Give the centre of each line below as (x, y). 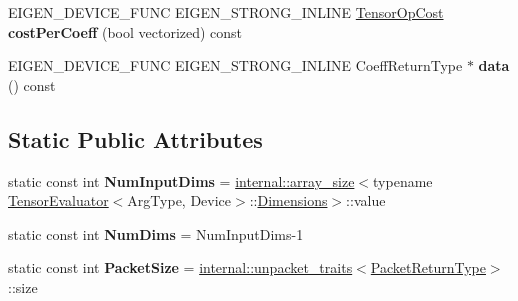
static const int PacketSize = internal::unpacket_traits (180, 267)
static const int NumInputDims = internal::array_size (181, 180)
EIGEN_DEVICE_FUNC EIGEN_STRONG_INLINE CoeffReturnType (235, 65)
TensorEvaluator (58, 200)
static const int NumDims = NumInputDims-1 (156, 233)
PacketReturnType (428, 267)
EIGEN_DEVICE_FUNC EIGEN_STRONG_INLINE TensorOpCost (226, 12)
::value (366, 200)
